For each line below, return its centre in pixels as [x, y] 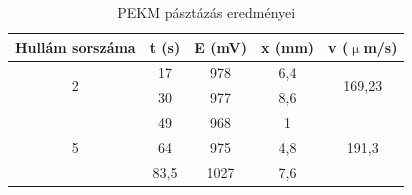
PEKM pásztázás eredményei [206, 12]
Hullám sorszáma [75, 46]
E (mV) [220, 46]
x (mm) [287, 46]
